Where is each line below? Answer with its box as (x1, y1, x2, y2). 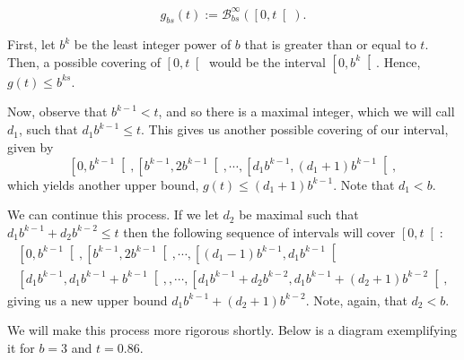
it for (7, 339, 35, 357)
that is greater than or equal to (244, 35, 416, 54)
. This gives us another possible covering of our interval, (141, 120, 449, 139)
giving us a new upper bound (7, 290, 168, 309)
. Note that (333, 175, 395, 193)
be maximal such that (239, 205, 359, 224)
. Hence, (376, 52, 421, 71)
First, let (7, 35, 56, 54)
